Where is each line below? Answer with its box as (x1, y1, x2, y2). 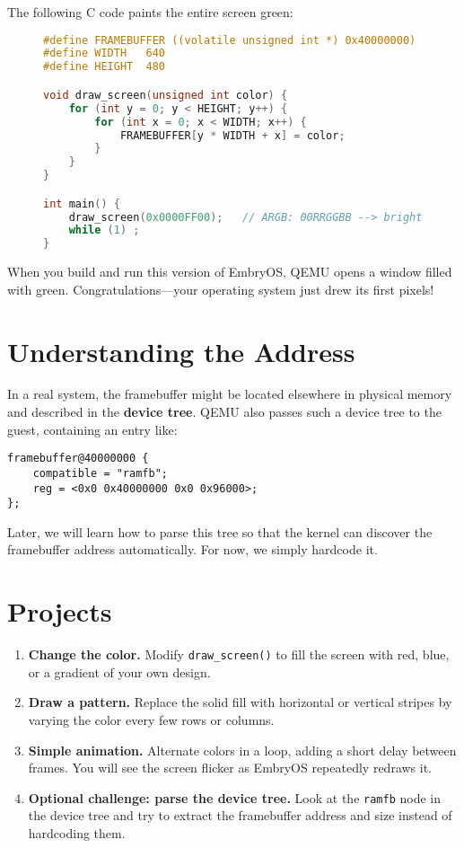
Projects (7, 593, 112, 630)
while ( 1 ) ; (68, 224, 140, 237)
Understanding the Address (7, 332, 355, 369)
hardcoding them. (28, 824, 126, 843)
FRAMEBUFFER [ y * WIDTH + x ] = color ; (119, 128, 346, 142)
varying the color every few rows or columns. (28, 711, 275, 729)
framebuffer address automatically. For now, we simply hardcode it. (7, 540, 378, 559)
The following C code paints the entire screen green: (7, 3, 293, 21)
